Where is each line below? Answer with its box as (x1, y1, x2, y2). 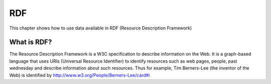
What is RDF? (9, 38, 52, 46)
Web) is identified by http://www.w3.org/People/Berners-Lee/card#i (9, 72, 150, 78)
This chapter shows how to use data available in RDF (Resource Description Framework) (9, 25, 192, 31)
